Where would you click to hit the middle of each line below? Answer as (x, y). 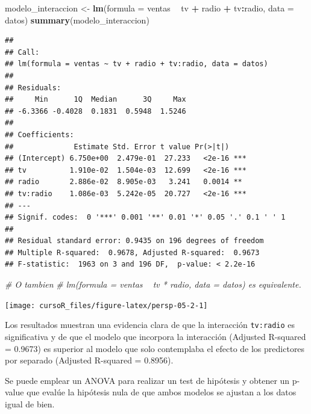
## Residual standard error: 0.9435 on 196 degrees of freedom (134, 241)
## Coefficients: (39, 134)
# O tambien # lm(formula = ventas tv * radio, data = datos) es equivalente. (153, 284)
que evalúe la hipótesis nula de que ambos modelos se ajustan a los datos (162, 392)
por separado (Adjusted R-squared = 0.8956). (89, 360)
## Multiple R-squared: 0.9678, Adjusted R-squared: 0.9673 (132, 252)
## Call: (22, 52)
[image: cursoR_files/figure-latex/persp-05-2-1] (106, 305)
